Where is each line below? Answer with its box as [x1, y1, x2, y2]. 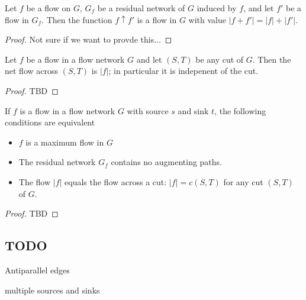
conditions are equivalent [5, 116, 95, 128]
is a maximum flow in [25, 136, 104, 148]
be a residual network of [97, 2, 185, 14]
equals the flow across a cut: [65, 175, 167, 188]
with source [127, 104, 169, 117]
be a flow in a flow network [26, 53, 125, 65]
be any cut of [195, 53, 244, 65]
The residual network [18, 156, 96, 168]
